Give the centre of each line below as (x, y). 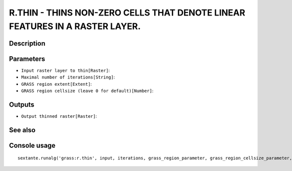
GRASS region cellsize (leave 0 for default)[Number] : (87, 91)
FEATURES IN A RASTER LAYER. (75, 26)
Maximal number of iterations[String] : (68, 77)
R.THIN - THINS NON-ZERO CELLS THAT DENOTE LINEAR (127, 13)
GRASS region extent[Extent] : (56, 84)
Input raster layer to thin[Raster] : (65, 70)
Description (27, 43)
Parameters (27, 59)
